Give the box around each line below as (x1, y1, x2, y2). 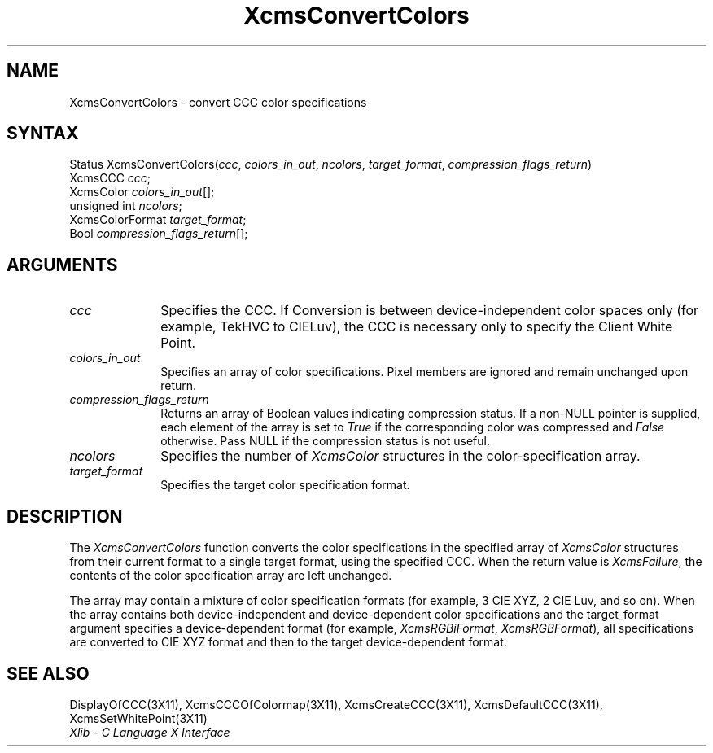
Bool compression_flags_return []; (69, 226, 248, 241)
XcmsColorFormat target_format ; (69, 212, 247, 227)
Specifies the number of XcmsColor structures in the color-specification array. (160, 448, 641, 465)
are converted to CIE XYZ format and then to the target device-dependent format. (69, 635, 507, 650)
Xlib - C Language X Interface (69, 725, 230, 739)
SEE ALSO (7, 663, 90, 684)
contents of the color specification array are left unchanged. (69, 568, 392, 583)
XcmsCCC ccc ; (69, 171, 151, 186)
